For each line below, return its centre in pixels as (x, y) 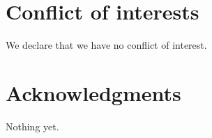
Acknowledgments (93, 92)
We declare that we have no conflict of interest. (106, 45)
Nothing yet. (32, 126)
